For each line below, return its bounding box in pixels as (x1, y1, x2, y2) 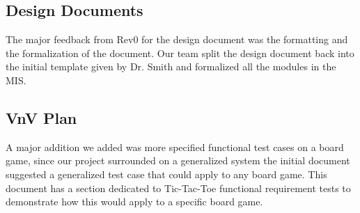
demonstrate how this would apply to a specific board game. (6, 194, 263, 209)
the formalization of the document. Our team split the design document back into (6, 45, 354, 60)
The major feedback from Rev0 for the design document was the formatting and (6, 32, 348, 47)
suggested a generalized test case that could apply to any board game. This (6, 166, 327, 181)
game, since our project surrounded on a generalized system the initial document (6, 153, 350, 168)
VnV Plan (6, 106, 77, 128)
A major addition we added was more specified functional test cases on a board (6, 139, 344, 154)
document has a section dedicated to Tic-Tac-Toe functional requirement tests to (6, 180, 351, 195)
